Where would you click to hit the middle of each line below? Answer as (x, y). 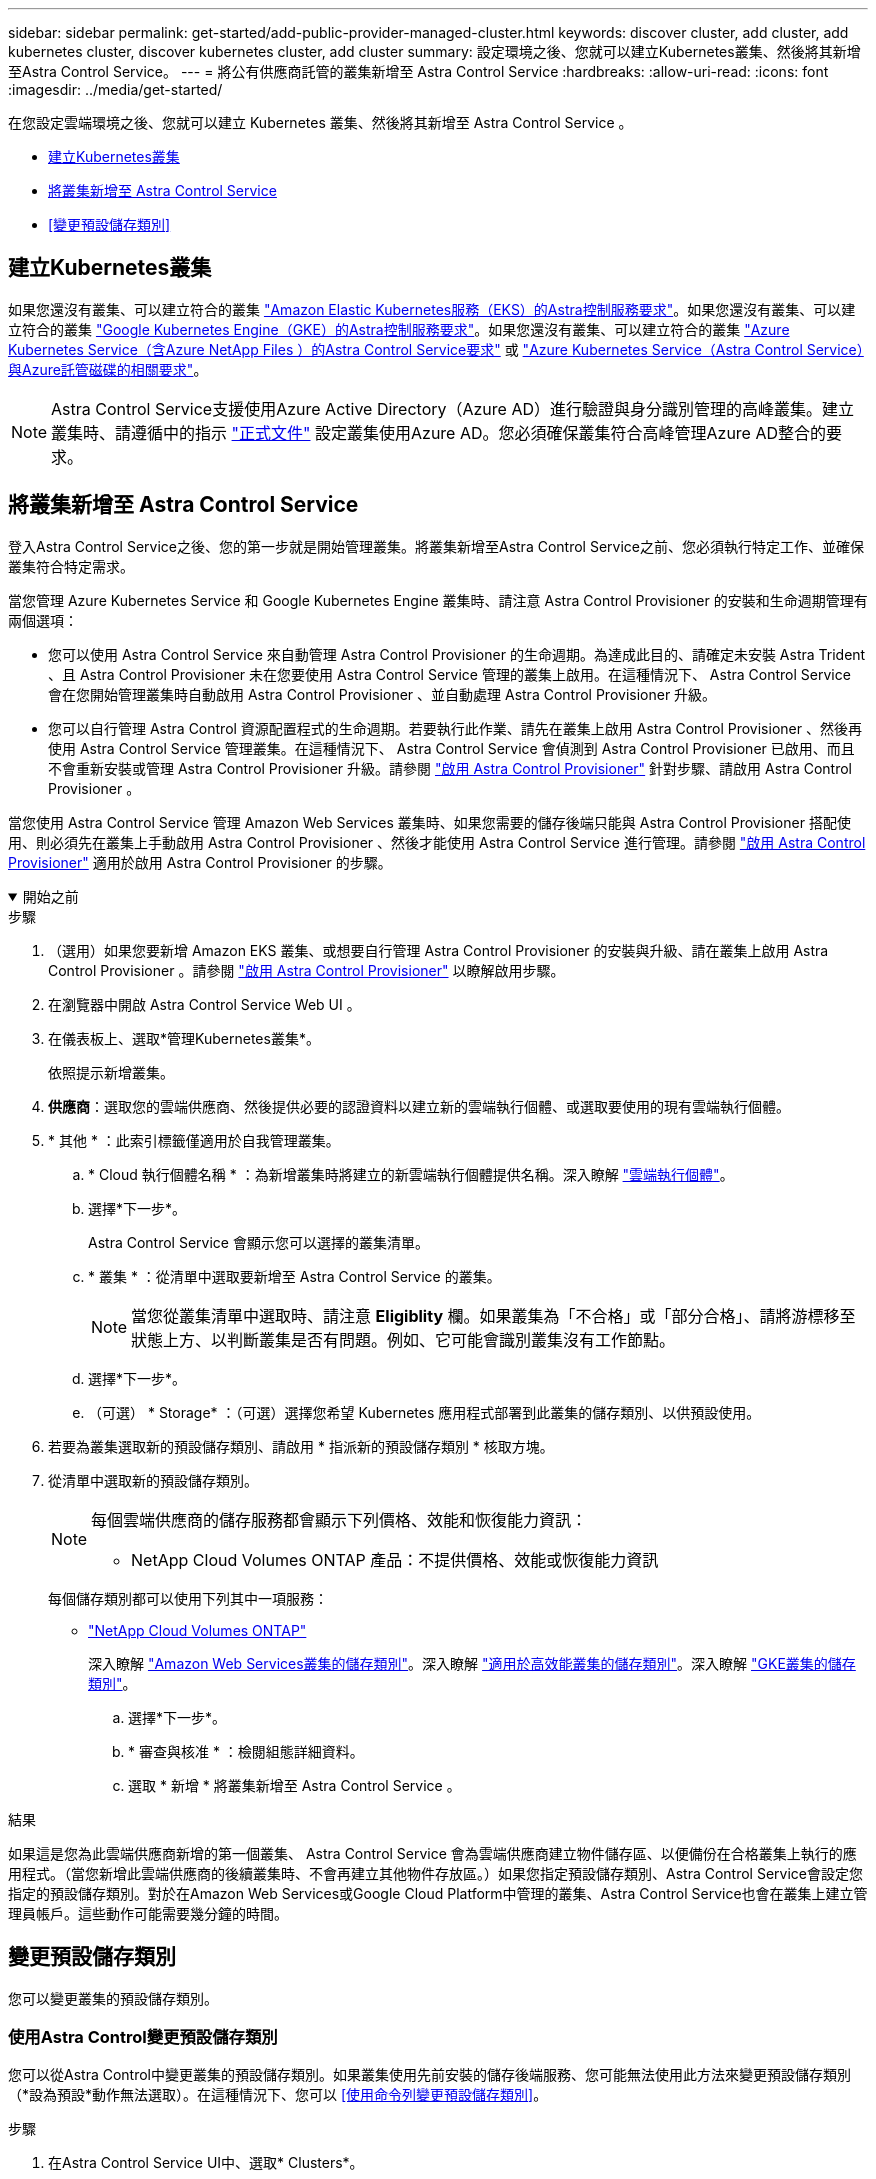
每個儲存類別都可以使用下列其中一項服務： (188, 1598)
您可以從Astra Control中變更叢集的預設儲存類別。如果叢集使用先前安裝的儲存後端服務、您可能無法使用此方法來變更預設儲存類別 (429, 2075)
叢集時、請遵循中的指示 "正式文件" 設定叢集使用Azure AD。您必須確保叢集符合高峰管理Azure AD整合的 (439, 432)
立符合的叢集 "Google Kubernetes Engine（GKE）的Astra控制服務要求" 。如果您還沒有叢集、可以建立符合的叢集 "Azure (399, 329)
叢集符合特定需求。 (71, 566)
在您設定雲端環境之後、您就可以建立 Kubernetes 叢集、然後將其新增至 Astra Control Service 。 (320, 122)
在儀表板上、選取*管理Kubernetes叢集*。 (184, 1038)
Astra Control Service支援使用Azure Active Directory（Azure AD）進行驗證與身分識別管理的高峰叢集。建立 (453, 408)
